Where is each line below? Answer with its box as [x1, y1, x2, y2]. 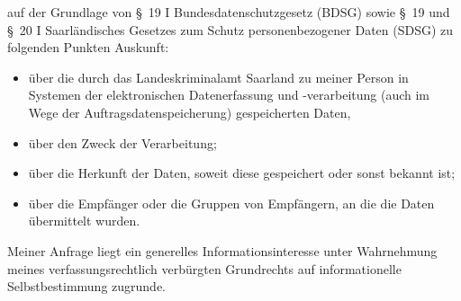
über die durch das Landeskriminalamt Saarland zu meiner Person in [28, 67, 409, 86]
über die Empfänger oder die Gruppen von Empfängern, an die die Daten [28, 193, 435, 212]
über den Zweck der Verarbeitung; [28, 133, 217, 152]
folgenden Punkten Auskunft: [7, 38, 169, 57]
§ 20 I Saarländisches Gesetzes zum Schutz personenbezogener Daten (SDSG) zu [7, 20, 454, 39]
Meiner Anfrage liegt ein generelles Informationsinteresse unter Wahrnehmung [7, 241, 438, 260]
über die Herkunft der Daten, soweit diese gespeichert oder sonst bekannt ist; [28, 164, 456, 182]
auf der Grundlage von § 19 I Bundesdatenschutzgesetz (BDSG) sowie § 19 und [7, 3, 450, 21]
